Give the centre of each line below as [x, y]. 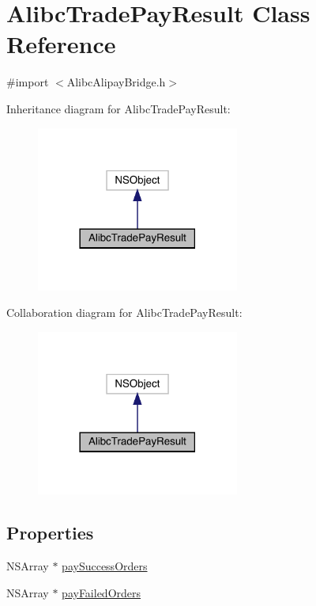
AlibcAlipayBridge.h [116, 82]
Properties [50, 533]
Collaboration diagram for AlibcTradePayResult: [124, 313]
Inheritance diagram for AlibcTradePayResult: [118, 108]
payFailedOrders [102, 592]
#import [28, 82]
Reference [61, 44]
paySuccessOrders [105, 566]
